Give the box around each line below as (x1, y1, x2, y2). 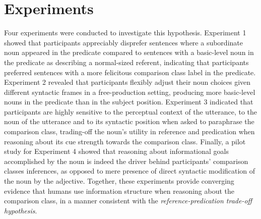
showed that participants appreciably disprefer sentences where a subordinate (4, 37, 243, 47)
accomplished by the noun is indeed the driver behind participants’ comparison (4, 155, 248, 166)
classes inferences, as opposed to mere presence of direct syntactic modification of (4, 166, 255, 176)
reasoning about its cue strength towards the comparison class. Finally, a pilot (4, 136, 246, 146)
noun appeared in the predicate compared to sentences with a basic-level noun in (4, 47, 254, 58)
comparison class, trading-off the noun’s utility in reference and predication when (4, 126, 255, 137)
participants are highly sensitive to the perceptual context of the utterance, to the (4, 106, 257, 117)
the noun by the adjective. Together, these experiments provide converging (4, 176, 234, 186)
